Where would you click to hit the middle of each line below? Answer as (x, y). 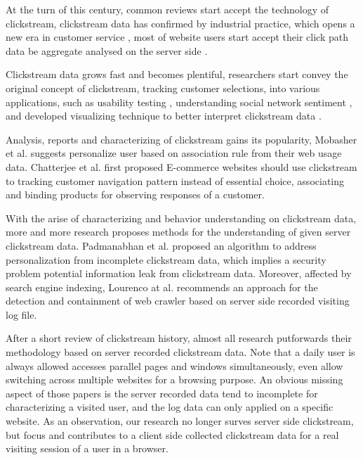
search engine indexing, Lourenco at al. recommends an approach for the (162, 287)
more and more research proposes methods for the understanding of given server (178, 232)
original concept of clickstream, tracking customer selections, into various (163, 88)
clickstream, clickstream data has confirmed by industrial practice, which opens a (180, 23)
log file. (21, 314)
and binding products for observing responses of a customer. (135, 194)
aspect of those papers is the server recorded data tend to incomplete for (162, 393)
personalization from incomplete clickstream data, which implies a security (166, 259)
